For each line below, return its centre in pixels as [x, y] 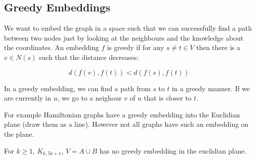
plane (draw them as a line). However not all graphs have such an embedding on [126, 124]
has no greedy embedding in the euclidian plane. [173, 150]
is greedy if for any [135, 47]
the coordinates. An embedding [52, 47]
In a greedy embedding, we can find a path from [77, 88]
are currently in [28, 98]
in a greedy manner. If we [211, 88]
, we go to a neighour [90, 98]
